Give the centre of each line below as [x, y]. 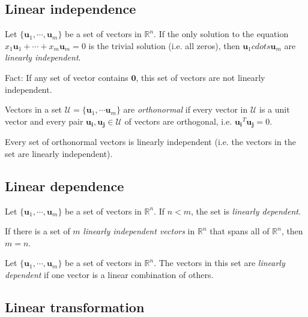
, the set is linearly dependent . [246, 211]
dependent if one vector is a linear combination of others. [109, 274]
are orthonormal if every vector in [186, 109]
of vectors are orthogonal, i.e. [178, 121]
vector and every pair [44, 121]
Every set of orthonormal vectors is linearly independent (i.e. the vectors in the [150, 142]
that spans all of [240, 231]
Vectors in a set [34, 109]
